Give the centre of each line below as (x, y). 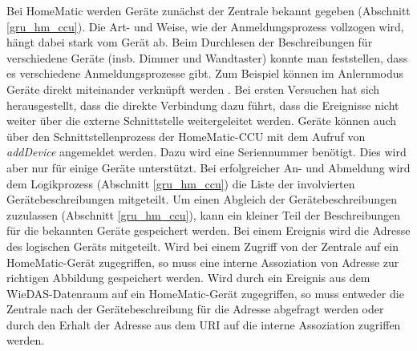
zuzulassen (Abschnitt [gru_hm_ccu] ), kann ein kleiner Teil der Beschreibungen (204, 214)
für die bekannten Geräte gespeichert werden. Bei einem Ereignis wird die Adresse (208, 230)
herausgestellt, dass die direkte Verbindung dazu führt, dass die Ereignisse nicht (203, 105)
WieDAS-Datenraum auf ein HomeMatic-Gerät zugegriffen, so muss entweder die (205, 293)
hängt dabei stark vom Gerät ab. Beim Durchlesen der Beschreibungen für (190, 42)
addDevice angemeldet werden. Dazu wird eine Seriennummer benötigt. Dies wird (206, 152)
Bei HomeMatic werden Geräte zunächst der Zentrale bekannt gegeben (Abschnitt (208, 10)
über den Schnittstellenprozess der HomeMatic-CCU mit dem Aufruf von (186, 136)
